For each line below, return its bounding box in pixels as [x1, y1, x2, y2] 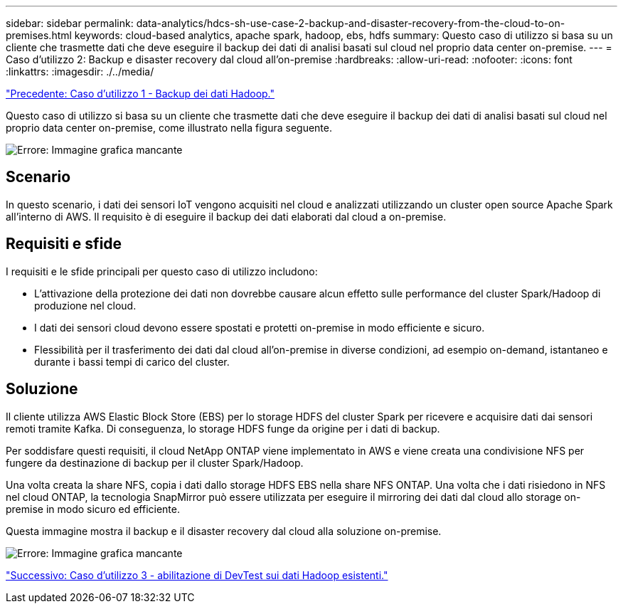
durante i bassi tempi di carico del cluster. [34, 355, 230, 368]
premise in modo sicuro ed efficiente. [6, 502, 181, 515]
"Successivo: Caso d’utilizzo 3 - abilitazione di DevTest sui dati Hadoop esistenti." [6, 568, 388, 581]
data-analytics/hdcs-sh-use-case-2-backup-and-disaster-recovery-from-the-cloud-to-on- [136, 17, 565, 29]
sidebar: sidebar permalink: [6, 17, 134, 29]
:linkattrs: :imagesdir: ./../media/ [6, 65, 154, 78]
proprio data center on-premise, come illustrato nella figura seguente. [6, 122, 332, 134]
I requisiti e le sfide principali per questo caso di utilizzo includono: [6, 265, 318, 277]
